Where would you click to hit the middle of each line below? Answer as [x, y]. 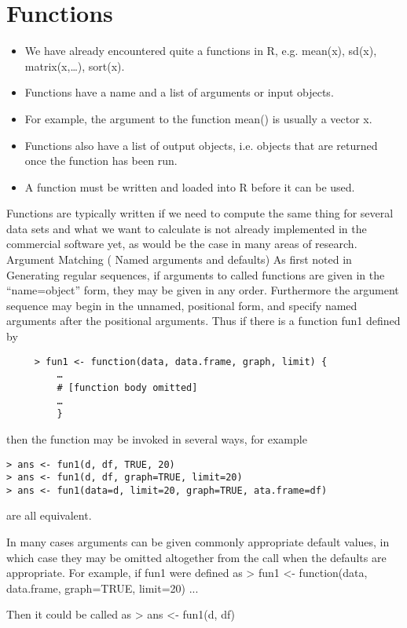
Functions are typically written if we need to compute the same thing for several [200, 213]
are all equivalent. [49, 515]
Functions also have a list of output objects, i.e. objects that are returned [201, 145]
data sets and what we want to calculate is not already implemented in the [187, 228]
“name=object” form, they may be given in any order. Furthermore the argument [203, 290]
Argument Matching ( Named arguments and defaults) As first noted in [179, 259]
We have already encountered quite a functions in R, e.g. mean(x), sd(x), [201, 51]
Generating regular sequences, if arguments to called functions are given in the [196, 274]
